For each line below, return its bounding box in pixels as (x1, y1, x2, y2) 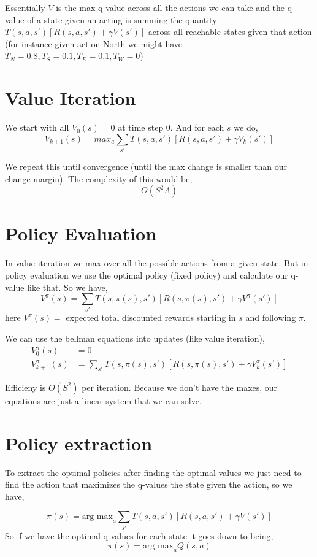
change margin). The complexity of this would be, (5, 172, 193, 185)
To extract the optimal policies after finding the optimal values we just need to (5, 466, 302, 478)
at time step (118, 121, 164, 134)
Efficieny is (5, 380, 46, 393)
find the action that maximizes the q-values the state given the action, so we (5, 478, 292, 491)
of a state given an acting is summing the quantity (27, 13, 217, 26)
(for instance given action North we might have (5, 37, 183, 50)
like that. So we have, (27, 280, 108, 293)
